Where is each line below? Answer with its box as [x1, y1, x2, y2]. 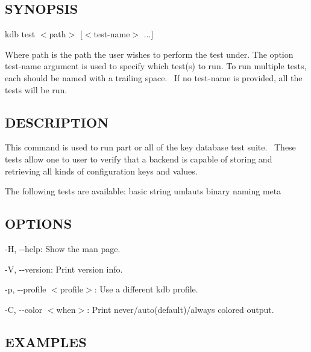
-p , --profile [5, 283, 46, 295]
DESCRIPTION [5, 113, 109, 131]
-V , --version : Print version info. [5, 262, 123, 275]
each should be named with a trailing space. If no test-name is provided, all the [5, 71, 303, 84]
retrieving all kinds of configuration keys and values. [5, 164, 198, 177]
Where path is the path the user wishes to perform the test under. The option [5, 48, 294, 60]
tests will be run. [5, 83, 68, 96]
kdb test [5, 28, 36, 40]
